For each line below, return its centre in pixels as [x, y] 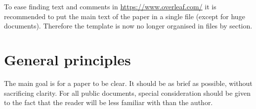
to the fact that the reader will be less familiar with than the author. [108, 102]
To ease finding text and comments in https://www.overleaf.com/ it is [110, 6]
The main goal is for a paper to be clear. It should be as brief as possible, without [128, 83]
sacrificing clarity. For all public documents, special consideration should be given [127, 93]
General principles [67, 59]
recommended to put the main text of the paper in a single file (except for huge [125, 16]
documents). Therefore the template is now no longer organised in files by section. [128, 26]
